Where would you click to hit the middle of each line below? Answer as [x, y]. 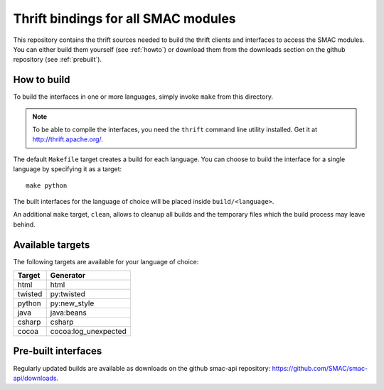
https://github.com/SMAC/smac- [320, 368]
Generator [68, 276]
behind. [24, 224]
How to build [42, 80]
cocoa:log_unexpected [89, 332]
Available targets [52, 245]
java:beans [68, 313]
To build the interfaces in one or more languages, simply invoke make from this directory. [143, 97]
